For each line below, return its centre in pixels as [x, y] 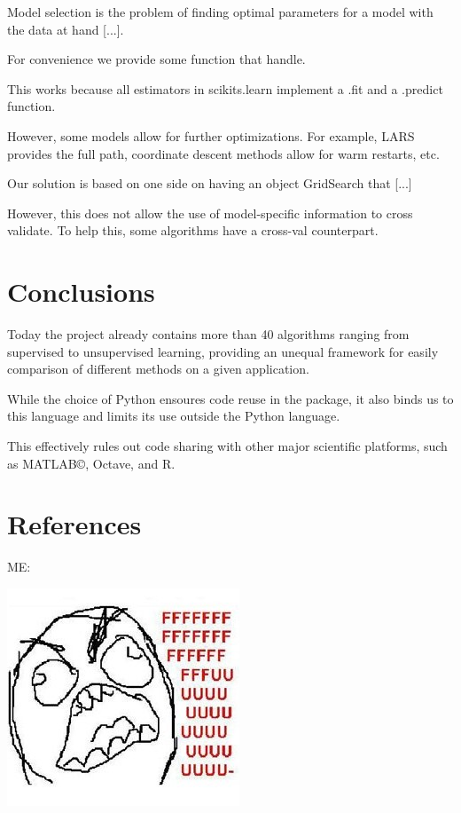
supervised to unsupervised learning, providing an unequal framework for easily [223, 351]
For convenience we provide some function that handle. [156, 59]
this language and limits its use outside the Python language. [174, 416]
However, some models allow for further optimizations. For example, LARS [211, 135]
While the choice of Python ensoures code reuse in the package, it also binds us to [230, 398]
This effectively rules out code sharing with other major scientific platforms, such [227, 446]
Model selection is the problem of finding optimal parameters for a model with [220, 12]
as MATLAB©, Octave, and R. [91, 463]
